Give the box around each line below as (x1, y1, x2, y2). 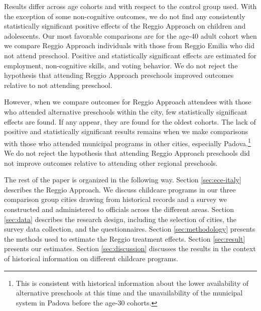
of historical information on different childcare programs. (4, 253, 178, 263)
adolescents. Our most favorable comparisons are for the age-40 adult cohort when (4, 30, 257, 41)
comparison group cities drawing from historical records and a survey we (4, 194, 227, 204)
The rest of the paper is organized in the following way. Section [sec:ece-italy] (4, 174, 241, 185)
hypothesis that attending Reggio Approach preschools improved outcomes (4, 70, 234, 80)
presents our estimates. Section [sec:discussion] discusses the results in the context (4, 243, 256, 254)
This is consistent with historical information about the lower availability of (16, 277, 249, 288)
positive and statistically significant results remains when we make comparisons (4, 126, 248, 137)
